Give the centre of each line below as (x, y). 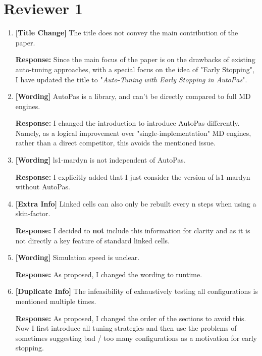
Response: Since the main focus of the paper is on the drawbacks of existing (135, 59)
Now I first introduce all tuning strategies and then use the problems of (126, 328)
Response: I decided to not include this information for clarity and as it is (133, 231)
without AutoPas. (43, 187)
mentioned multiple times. (56, 301)
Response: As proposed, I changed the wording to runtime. (109, 274)
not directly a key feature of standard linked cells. (92, 240)
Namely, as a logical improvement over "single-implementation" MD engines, (133, 133)
